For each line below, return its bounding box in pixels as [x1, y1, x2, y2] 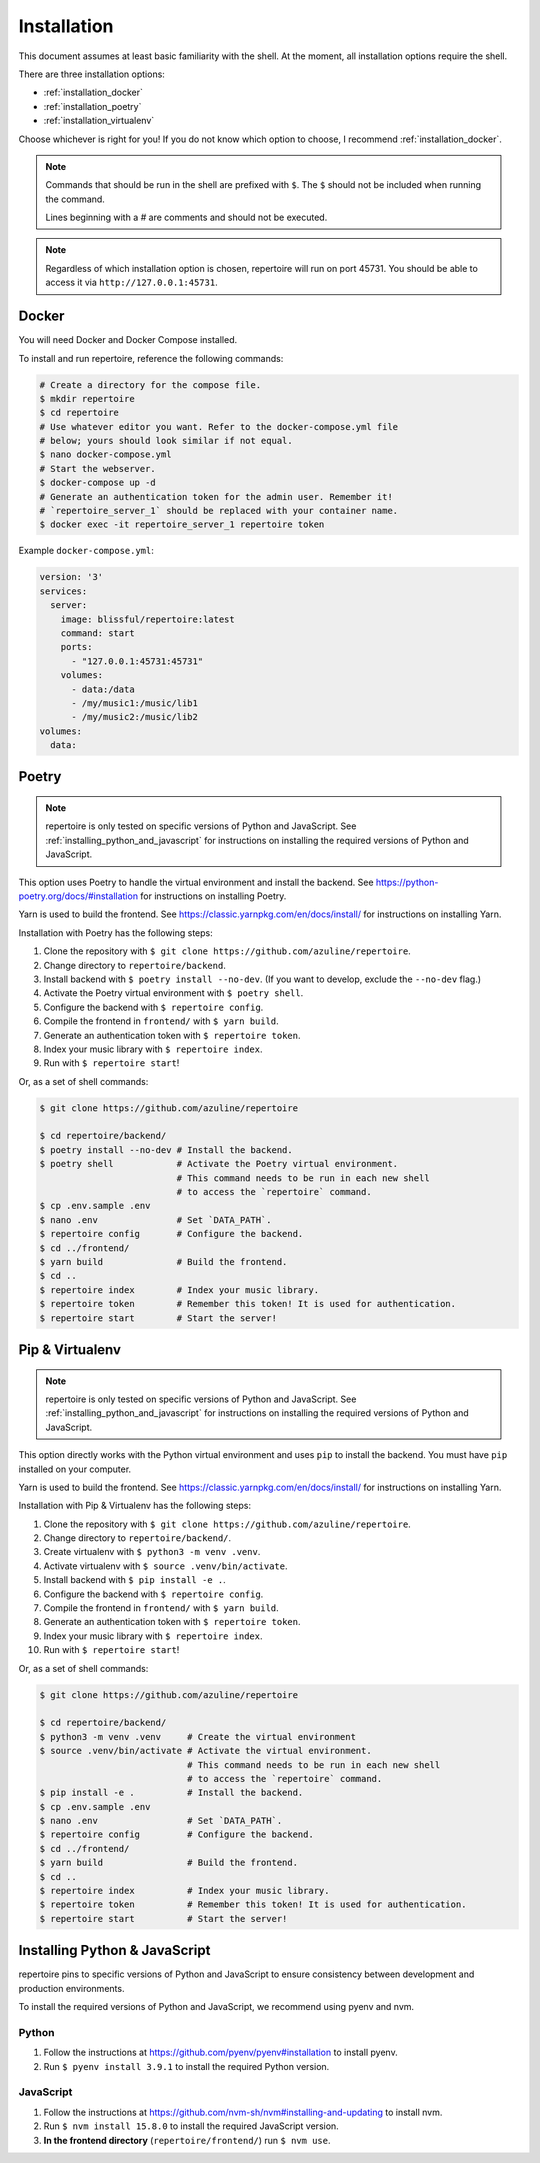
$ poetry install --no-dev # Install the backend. [39, 1144, 294, 1155]
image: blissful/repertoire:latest [60, 613, 235, 625]
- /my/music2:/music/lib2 [71, 711, 199, 723]
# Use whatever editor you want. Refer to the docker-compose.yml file [39, 421, 399, 432]
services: [39, 585, 88, 597]
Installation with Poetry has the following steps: [18, 926, 214, 939]
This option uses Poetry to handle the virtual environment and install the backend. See [18, 876, 374, 888]
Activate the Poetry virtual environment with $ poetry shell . [43, 987, 304, 999]
